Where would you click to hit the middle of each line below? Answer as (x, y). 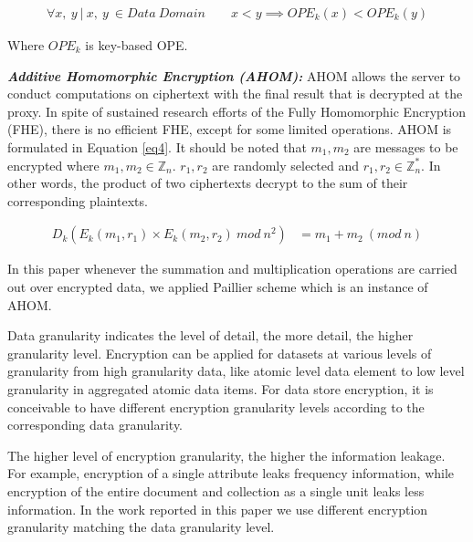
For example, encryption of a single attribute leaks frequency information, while (231, 473)
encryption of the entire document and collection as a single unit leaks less (216, 490)
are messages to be (406, 147)
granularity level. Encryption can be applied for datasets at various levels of (220, 353)
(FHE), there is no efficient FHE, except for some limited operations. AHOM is (230, 129)
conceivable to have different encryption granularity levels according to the (216, 406)
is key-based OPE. (137, 45)
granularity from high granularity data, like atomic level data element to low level (236, 371)
